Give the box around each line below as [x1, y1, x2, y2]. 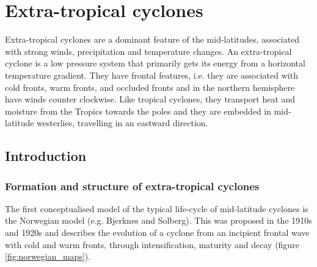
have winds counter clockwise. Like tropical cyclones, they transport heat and [5, 93, 296, 105]
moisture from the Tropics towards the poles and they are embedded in [5, 104, 272, 117]
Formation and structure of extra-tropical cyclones [5, 178, 260, 193]
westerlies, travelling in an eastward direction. [37, 116, 208, 129]
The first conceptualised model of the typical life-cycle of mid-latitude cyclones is [5, 202, 308, 215]
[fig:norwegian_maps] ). [5, 250, 91, 263]
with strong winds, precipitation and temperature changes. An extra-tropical [5, 44, 292, 57]
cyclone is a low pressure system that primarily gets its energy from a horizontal [5, 57, 305, 69]
